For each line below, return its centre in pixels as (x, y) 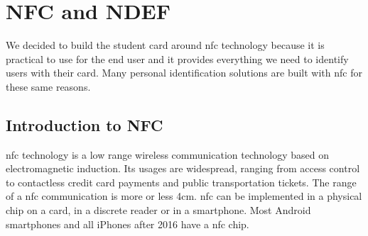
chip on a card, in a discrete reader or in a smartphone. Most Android (158, 210)
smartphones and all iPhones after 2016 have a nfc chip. (128, 224)
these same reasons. (48, 86)
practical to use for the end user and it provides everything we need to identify (177, 58)
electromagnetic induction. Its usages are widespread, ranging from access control (183, 168)
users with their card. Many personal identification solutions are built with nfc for (184, 73)
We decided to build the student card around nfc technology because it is (165, 45)
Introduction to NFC (85, 124)
